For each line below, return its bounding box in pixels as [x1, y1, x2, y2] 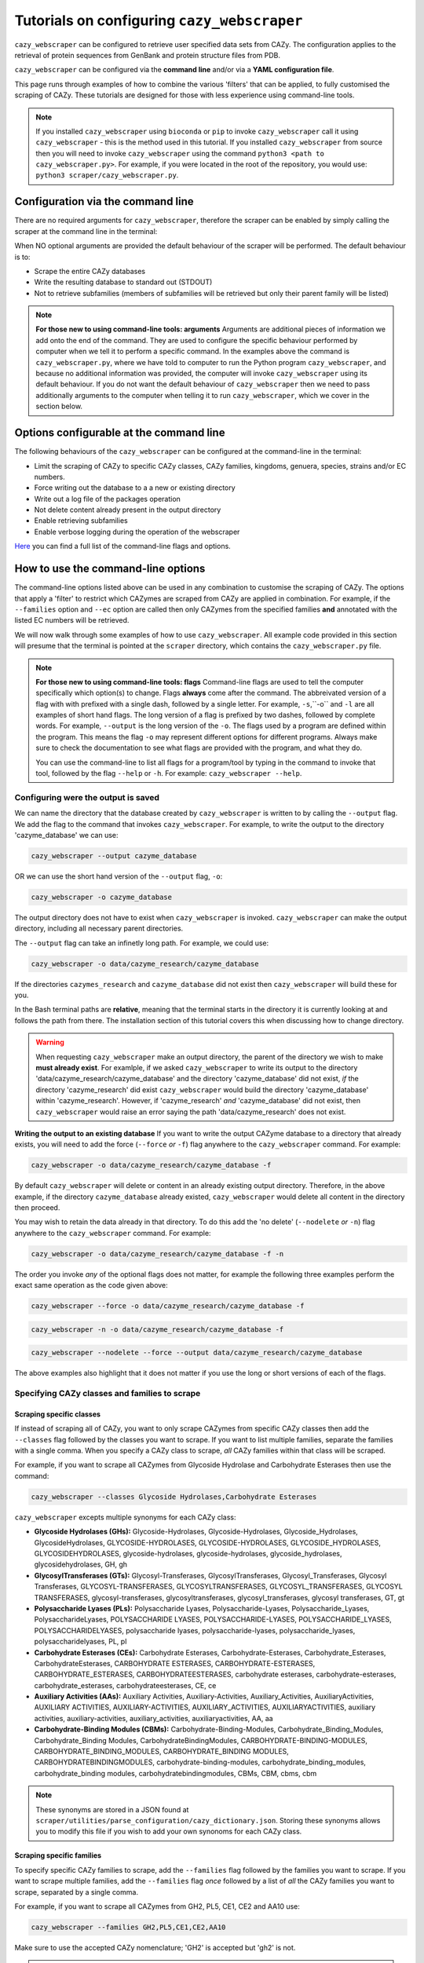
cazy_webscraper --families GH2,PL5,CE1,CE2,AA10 [31, 1922, 226, 1932]
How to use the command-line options [14, 562, 206, 576]
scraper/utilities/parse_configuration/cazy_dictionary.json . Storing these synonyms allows [35, 1815, 381, 1825]
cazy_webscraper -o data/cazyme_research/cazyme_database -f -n [31, 1249, 284, 1258]
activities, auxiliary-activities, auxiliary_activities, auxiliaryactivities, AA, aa [34, 1713, 274, 1723]
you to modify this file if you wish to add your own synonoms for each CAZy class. [35, 1826, 302, 1837]
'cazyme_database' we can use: [14, 830, 119, 839]
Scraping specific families [14, 1851, 102, 1860]
